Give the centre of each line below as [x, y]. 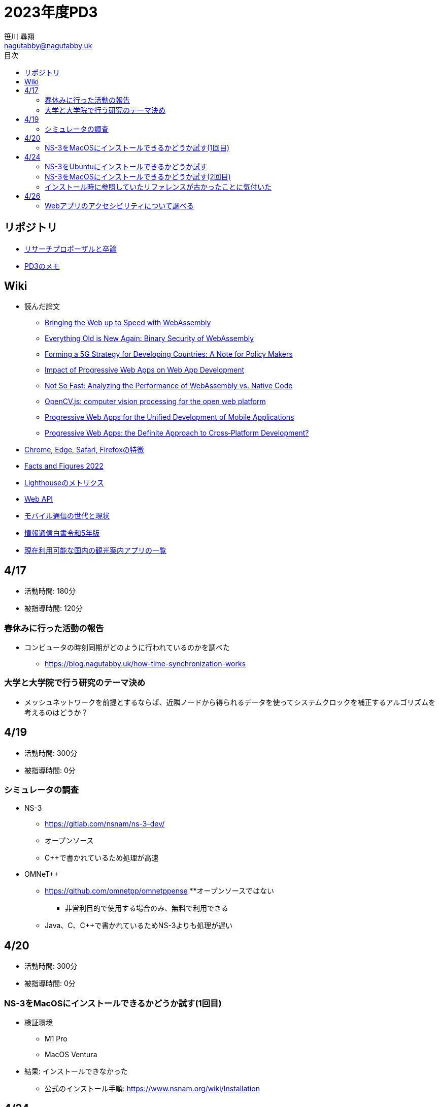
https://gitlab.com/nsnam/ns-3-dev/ [105, 824]
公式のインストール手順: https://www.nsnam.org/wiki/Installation [152, 1088]
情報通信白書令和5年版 [62, 533]
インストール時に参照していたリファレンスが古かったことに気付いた [158, 187]
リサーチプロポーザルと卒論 [71, 249]
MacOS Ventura [71, 1054]
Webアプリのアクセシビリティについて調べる [119, 205]
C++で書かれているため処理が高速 [102, 858]
